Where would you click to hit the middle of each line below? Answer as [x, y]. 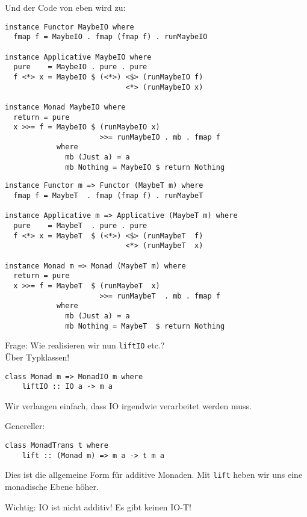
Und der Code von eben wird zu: [65, 7]
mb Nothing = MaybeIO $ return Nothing [145, 167]
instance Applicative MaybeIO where [78, 57]
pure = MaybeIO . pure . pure [80, 67]
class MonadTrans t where [57, 446]
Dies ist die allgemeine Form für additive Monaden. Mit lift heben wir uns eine [154, 475]
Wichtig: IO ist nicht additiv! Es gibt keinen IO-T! [98, 506]
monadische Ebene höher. [52, 486]
